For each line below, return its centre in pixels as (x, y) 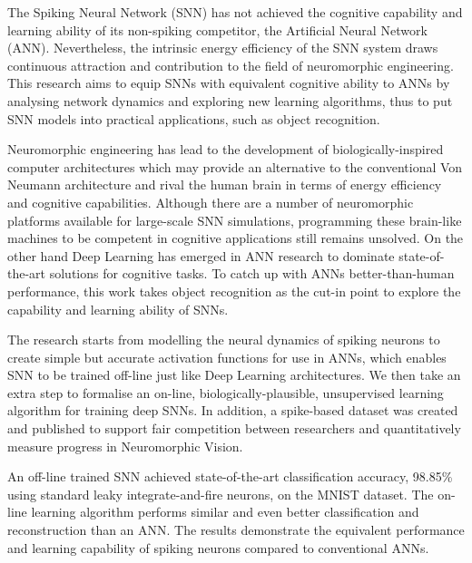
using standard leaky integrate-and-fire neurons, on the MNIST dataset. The (221, 494)
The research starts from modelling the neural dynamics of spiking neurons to (224, 340)
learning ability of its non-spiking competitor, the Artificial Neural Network (217, 29)
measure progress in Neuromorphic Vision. (125, 446)
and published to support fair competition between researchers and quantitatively (234, 428)
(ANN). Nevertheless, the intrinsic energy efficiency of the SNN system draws (223, 48)
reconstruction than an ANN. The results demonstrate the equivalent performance (236, 530)
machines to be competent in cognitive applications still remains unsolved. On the (236, 238)
